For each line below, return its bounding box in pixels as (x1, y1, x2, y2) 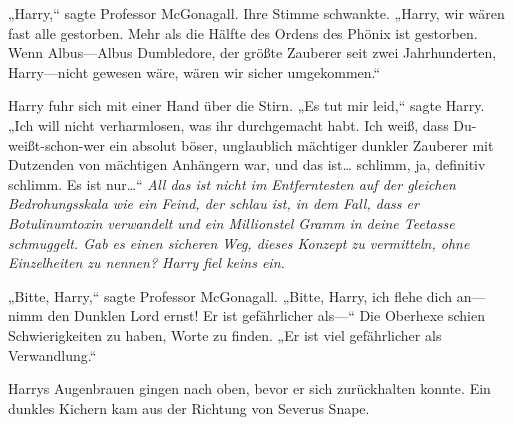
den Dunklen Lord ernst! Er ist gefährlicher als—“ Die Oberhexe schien (47, 305, 485, 326)
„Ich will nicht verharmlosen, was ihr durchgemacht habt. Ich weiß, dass (8, 114, 449, 135)
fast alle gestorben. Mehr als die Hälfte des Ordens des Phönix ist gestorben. (8, 22, 478, 43)
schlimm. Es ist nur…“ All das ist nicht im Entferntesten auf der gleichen (8, 173, 456, 194)
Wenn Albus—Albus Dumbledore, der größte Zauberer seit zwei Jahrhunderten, (8, 42, 497, 63)
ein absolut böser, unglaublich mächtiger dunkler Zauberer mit (109, 134, 494, 155)
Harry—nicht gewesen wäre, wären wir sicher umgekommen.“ (8, 61, 381, 82)
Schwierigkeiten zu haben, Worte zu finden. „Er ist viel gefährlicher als (8, 324, 442, 345)
